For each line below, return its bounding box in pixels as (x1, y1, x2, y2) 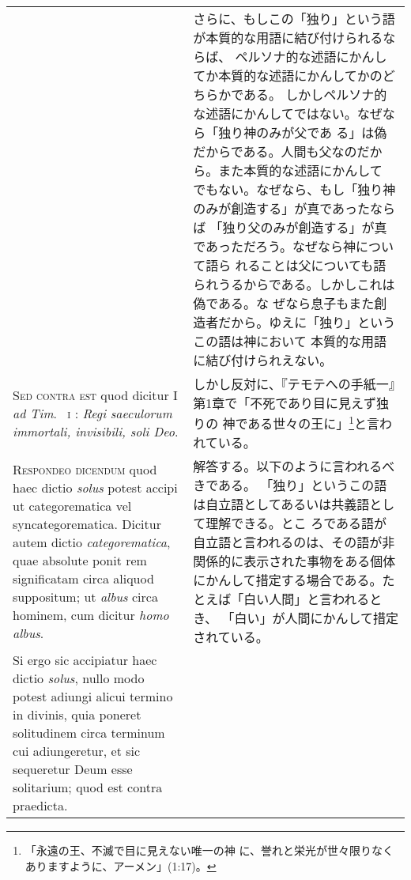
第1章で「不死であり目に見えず (193, 394, 377, 412)
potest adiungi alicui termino (13, 687, 173, 706)
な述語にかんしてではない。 (193, 104, 357, 123)
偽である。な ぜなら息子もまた (193, 294, 375, 312)
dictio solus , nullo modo (13, 669, 145, 688)
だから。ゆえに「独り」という (218, 313, 396, 331)
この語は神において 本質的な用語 (193, 332, 387, 350)
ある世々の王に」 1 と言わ (247, 412, 393, 433)
